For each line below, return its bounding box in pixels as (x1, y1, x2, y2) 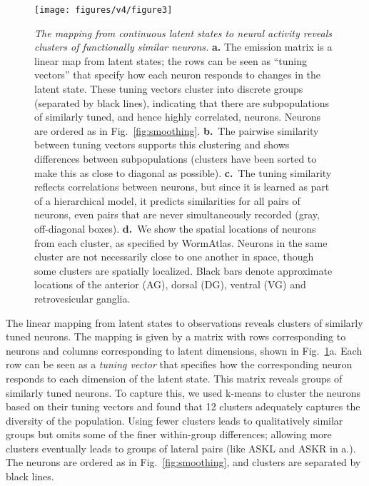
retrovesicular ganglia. (34, 290, 131, 305)
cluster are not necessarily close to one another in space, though (34, 249, 314, 264)
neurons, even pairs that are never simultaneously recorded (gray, (34, 207, 320, 222)
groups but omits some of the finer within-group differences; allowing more (6, 427, 332, 442)
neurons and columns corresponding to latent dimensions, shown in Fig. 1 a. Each (6, 343, 363, 358)
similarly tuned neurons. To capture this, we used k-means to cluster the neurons (6, 385, 360, 400)
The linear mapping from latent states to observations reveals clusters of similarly (6, 315, 363, 330)
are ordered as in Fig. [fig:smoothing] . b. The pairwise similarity (34, 123, 319, 138)
